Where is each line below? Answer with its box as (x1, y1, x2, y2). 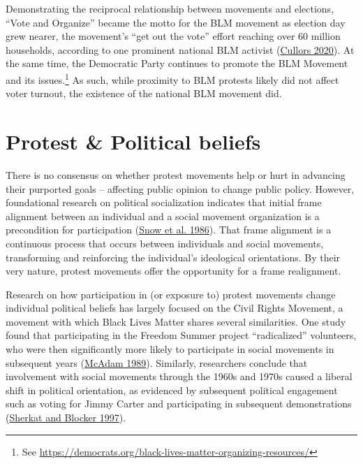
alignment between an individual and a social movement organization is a (6, 208, 320, 223)
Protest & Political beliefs (6, 127, 261, 155)
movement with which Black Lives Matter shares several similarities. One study (6, 314, 346, 328)
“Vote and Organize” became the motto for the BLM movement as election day (6, 15, 346, 29)
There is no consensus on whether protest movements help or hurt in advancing (6, 167, 346, 182)
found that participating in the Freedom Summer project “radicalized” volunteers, (6, 328, 357, 342)
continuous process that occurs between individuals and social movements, (6, 235, 324, 250)
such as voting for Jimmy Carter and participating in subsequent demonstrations (6, 396, 352, 411)
